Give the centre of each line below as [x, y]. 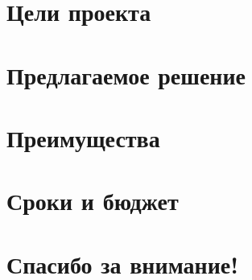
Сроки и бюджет [93, 201]
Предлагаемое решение [126, 74]
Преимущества [83, 137]
